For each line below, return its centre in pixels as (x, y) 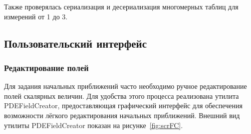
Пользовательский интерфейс (76, 43)
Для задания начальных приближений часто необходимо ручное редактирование (125, 86)
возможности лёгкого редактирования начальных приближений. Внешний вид (122, 115)
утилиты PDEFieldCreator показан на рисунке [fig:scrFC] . (94, 125)
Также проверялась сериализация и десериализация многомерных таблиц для (121, 6)
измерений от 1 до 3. (36, 16)
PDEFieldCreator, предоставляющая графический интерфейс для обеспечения (123, 105)
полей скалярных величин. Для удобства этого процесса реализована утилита (122, 96)
